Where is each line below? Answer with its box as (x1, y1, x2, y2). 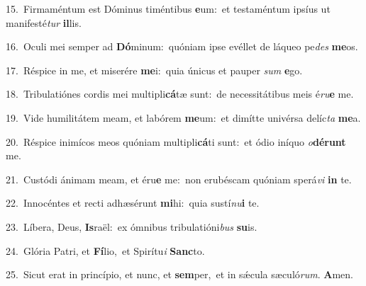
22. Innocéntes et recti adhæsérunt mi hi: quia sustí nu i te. (6, 195, 260, 210)
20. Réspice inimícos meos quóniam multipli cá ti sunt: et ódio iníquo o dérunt (6, 134, 346, 149)
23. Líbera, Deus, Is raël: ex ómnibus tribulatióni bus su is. (6, 219, 257, 234)
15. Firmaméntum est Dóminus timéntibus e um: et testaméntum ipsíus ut (6, 1, 331, 16)
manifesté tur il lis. (6, 15, 82, 30)
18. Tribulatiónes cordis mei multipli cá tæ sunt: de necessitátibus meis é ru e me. (6, 86, 354, 101)
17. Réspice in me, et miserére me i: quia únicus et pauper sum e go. (6, 62, 303, 77)
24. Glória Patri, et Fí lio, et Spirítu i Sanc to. (6, 243, 205, 258)
